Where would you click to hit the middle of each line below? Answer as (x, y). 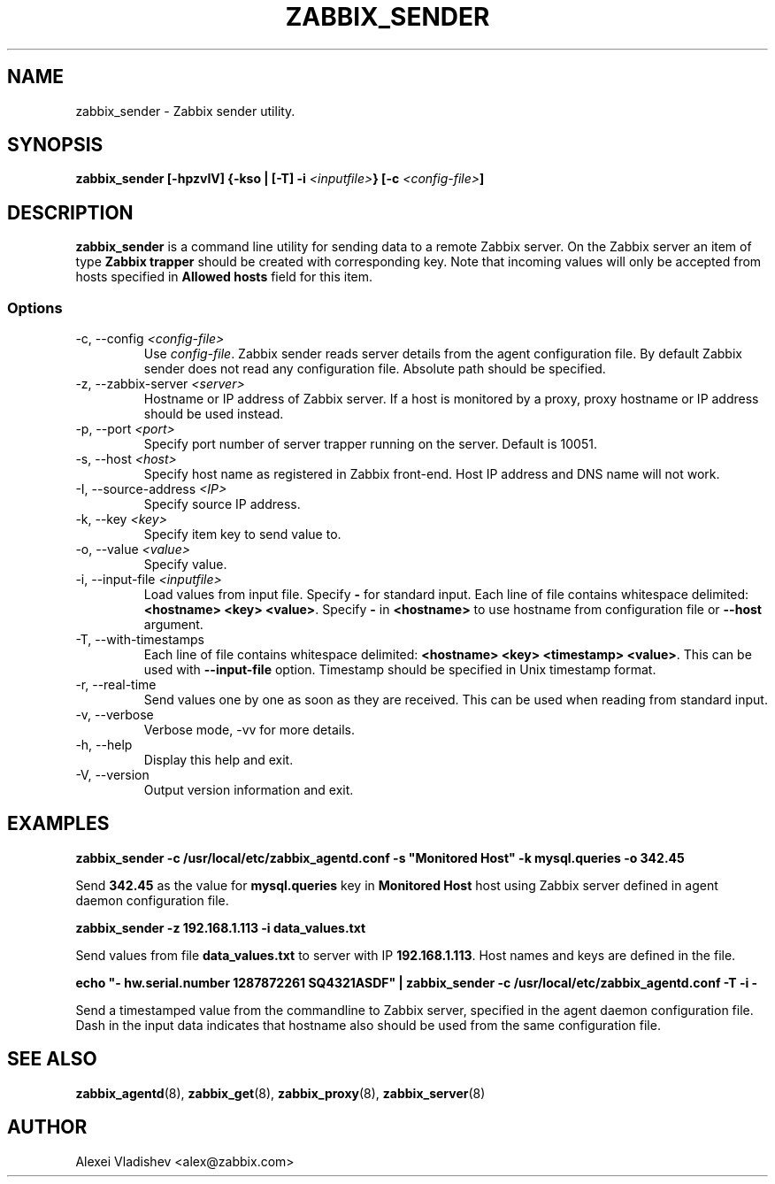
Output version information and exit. (249, 790)
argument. (173, 625)
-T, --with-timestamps (140, 640)
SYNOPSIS (55, 145)
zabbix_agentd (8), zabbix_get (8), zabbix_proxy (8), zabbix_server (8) (280, 1093)
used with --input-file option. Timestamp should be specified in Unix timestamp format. (400, 670)
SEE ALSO (52, 1059)
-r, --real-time (116, 685)
